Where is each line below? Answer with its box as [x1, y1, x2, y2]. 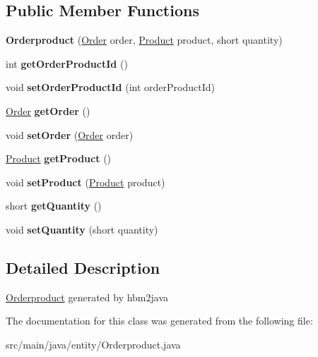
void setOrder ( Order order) [6, 127, 134, 142]
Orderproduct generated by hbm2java [6, 289, 169, 304]
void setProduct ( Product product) [6, 174, 165, 189]
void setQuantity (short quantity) [6, 222, 158, 236]
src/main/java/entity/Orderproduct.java [6, 337, 181, 351]
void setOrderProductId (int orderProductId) [6, 80, 215, 95]
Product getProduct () [6, 151, 112, 166]
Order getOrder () [6, 103, 90, 118]
